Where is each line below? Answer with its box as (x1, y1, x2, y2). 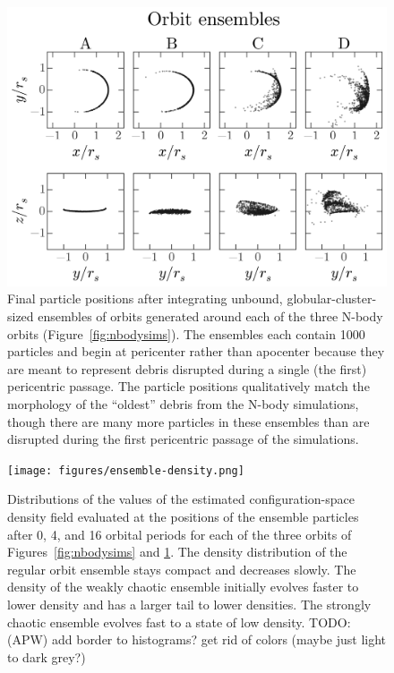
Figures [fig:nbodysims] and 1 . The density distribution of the (7, 542, 347, 561)
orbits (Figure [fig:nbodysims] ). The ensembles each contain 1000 (7, 324, 365, 343)
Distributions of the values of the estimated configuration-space (7, 490, 355, 508)
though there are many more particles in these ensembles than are (7, 412, 370, 430)
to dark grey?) (7, 647, 86, 666)
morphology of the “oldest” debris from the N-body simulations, (7, 394, 359, 413)
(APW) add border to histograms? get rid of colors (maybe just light (7, 630, 387, 649)
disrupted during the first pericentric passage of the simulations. (7, 430, 359, 448)
